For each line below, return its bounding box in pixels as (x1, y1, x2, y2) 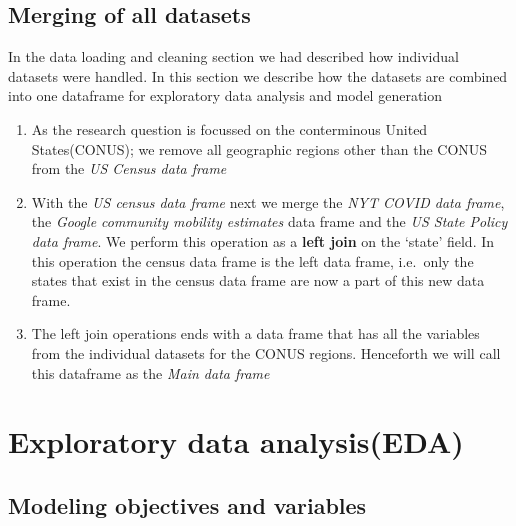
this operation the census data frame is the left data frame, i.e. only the (31, 250, 474, 271)
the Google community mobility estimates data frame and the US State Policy (31, 211, 508, 232)
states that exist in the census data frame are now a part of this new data (31, 270, 485, 291)
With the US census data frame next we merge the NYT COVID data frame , (31, 191, 505, 212)
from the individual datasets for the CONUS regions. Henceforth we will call (31, 342, 501, 363)
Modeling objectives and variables (8, 489, 367, 520)
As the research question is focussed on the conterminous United (31, 118, 428, 139)
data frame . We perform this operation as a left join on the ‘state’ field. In (31, 230, 495, 251)
